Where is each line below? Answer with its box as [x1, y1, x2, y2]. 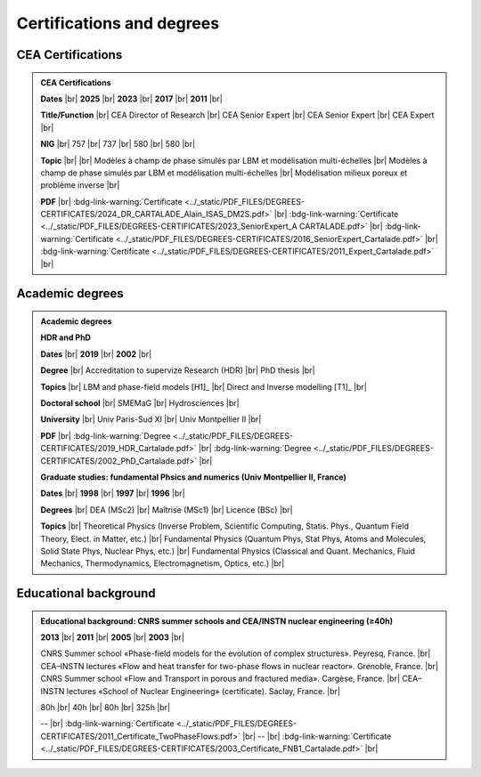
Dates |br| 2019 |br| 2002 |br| [40, 348, 152, 360]
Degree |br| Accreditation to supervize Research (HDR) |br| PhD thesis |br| [40, 365, 315, 376]
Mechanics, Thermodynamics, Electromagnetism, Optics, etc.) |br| [40, 558, 285, 569]
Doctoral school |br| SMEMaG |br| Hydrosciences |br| [40, 398, 240, 409]
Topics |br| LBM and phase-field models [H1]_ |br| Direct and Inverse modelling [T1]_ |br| [40, 381, 367, 392]
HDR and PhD [40, 332, 91, 343]
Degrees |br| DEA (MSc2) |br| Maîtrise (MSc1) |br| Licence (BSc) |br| [40, 504, 293, 515]
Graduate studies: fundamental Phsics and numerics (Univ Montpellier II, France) [40, 472, 346, 482]
